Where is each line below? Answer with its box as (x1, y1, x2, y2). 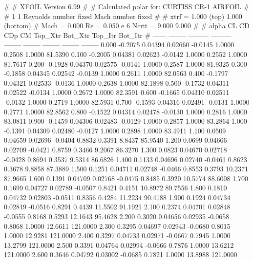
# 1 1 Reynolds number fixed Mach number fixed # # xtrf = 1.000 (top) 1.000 (4, 11, 242, 21)
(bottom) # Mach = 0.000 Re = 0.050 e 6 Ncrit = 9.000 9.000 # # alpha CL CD (4, 20, 250, 31)
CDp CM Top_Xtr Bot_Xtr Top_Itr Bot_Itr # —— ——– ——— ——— (4, 30, 232, 40)
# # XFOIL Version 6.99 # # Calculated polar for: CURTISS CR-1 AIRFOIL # (4, 1, 250, 11)
